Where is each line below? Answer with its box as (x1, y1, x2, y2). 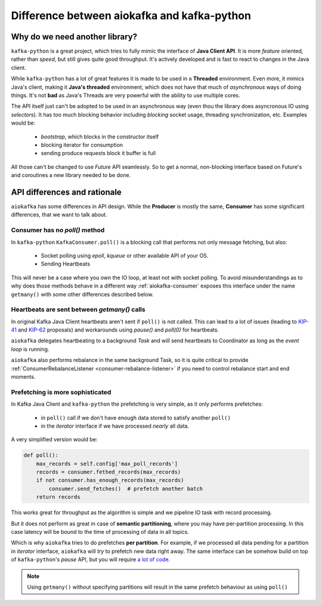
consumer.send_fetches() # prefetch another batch (48, 485, 203, 492)
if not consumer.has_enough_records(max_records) (36, 477, 184, 484)
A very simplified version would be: (11, 436, 98, 443)
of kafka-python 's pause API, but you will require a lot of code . (11, 556, 170, 563)
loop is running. (11, 345, 49, 353)
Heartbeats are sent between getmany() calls (11, 305, 145, 314)
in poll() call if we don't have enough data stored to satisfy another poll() (41, 414, 231, 421)
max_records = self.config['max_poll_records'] (36, 460, 178, 467)
